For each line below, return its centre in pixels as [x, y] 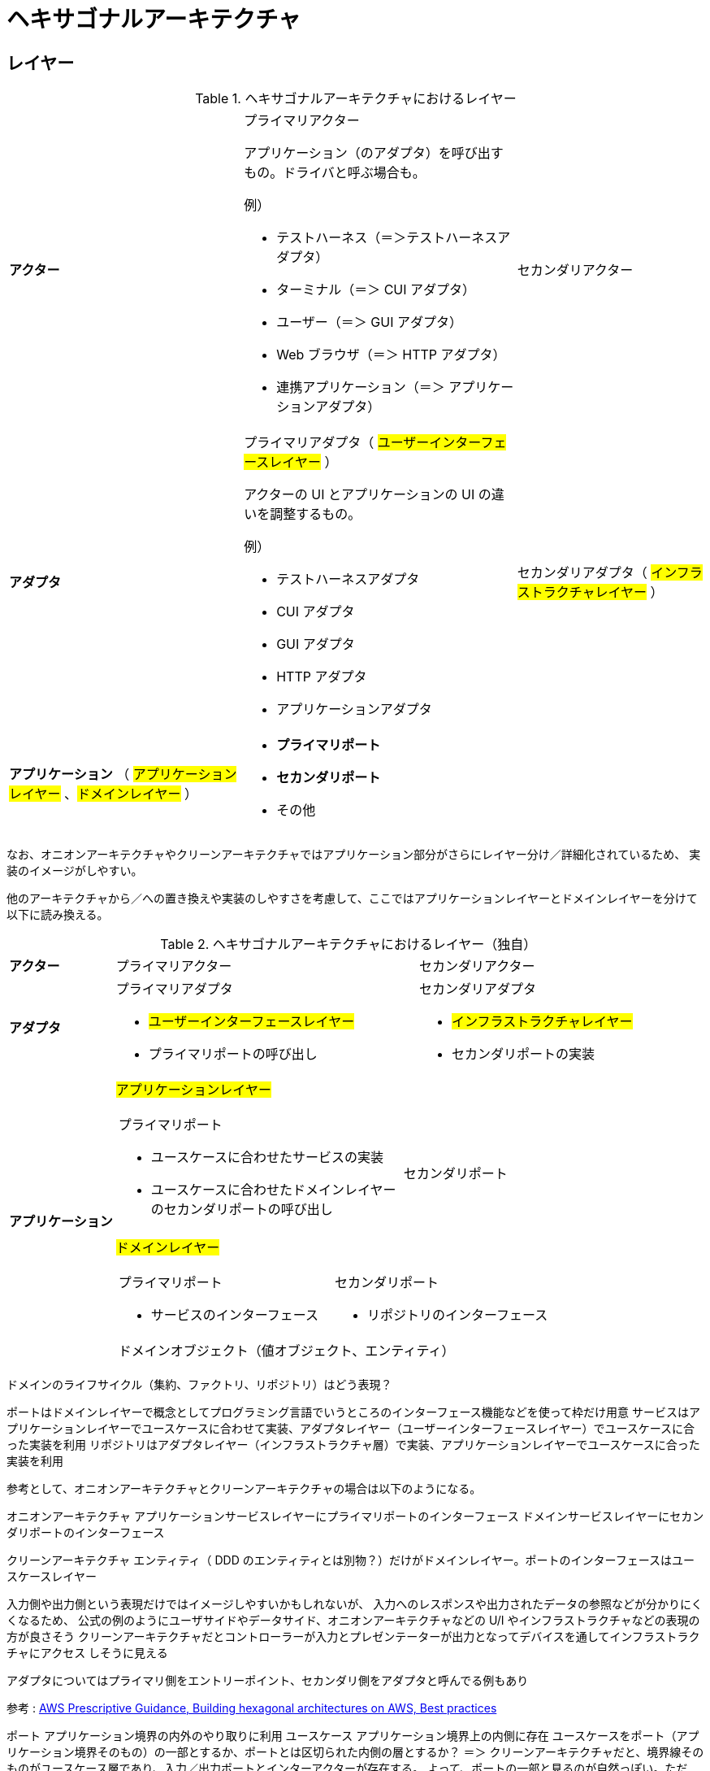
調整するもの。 [316, 514]
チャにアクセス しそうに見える [87, 1653]
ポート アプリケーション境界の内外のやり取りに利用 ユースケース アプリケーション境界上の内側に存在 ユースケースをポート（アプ [353, 1736]
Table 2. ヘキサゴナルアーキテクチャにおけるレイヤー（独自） [349, 944]
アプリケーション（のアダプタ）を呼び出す [374, 153]
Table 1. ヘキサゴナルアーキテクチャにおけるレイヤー [356, 99]
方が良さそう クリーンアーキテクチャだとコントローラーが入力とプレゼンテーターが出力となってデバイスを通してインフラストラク [353, 1637]
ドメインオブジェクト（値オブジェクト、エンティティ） [286, 1351]
